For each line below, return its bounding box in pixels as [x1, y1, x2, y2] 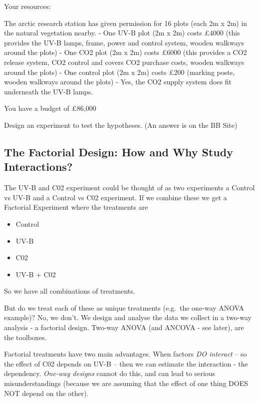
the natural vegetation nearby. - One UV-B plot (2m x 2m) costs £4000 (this [4, 27, 240, 38]
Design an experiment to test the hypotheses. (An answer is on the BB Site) [4, 119, 238, 130]
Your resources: [4, 1, 51, 11]
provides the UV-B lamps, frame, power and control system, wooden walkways [4, 37, 244, 47]
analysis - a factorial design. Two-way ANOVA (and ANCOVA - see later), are [4, 322, 244, 333]
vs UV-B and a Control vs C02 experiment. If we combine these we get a [4, 192, 227, 202]
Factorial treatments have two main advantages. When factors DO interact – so [4, 349, 247, 359]
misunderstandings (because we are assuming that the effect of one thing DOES [4, 378, 248, 389]
